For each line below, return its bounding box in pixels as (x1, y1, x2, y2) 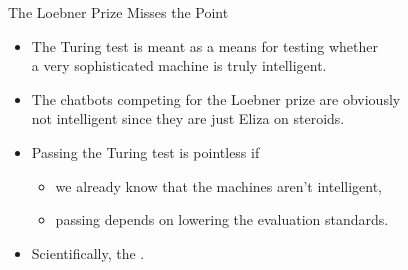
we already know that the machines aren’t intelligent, (55, 175, 383, 196)
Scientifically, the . (31, 242, 145, 263)
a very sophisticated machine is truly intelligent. (31, 55, 327, 76)
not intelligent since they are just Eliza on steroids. (31, 108, 345, 129)
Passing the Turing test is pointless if (31, 141, 260, 162)
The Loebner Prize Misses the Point (8, 2, 229, 22)
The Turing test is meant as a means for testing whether (31, 35, 378, 56)
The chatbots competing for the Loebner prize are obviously (31, 88, 401, 109)
